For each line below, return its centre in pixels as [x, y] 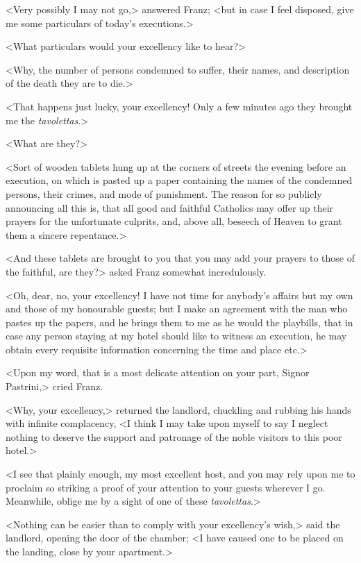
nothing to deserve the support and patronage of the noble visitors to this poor [174, 436]
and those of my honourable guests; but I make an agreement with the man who [177, 309]
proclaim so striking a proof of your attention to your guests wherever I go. [166, 487]
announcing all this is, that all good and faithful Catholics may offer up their [170, 207]
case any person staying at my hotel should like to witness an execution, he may [176, 336]
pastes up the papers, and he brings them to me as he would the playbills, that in [179, 322]
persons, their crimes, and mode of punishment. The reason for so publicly [164, 193]
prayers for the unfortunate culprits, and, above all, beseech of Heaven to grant [174, 221]
